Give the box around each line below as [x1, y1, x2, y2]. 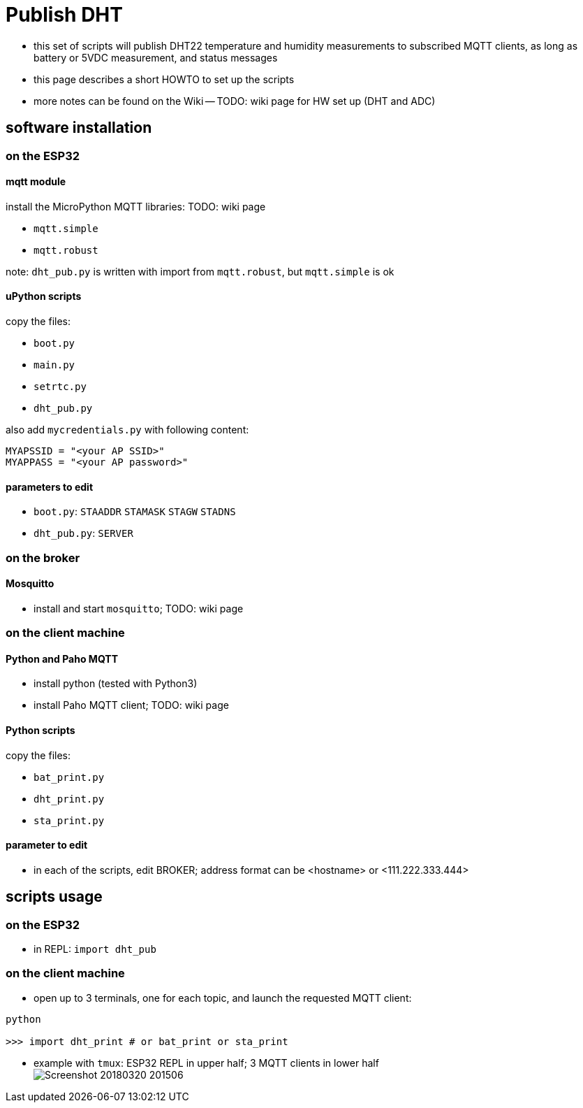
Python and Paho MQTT [6, 652, 119, 665]
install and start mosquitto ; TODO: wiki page [34, 602, 244, 614]
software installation [6, 119, 152, 137]
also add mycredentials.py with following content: [6, 424, 249, 436]
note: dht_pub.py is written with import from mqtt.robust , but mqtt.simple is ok [6, 265, 394, 278]
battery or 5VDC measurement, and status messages [34, 51, 278, 64]
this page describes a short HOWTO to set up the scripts [34, 73, 295, 85]
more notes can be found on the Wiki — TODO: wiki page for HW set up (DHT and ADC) [34, 94, 436, 107]
